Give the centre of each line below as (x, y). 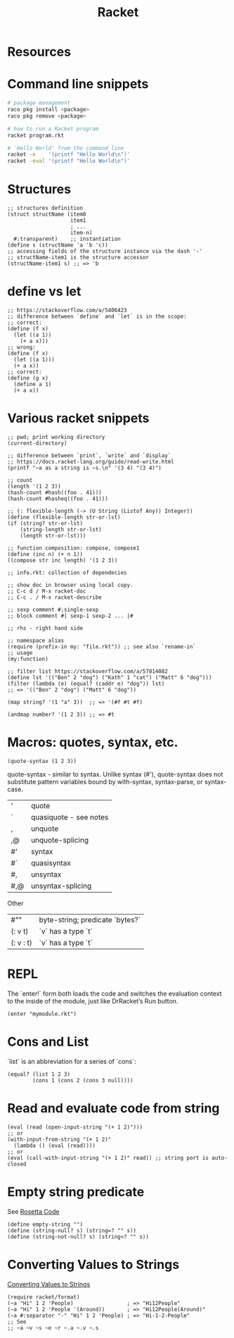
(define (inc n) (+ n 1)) (45, 554)
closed (17, 1164)
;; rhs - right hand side (45, 628)
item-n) (81, 233)
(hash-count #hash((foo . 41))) (54, 493)
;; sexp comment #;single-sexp (53, 609)
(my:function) (28, 659)
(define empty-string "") (45, 1224)
